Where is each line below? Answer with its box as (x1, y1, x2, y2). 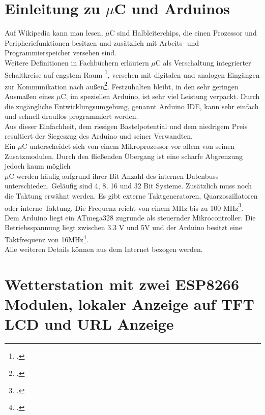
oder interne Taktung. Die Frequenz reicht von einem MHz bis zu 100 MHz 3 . (5, 201, 244, 213)
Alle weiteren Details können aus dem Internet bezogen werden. (5, 244, 203, 254)
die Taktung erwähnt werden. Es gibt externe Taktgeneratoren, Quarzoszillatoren (5, 190, 258, 201)
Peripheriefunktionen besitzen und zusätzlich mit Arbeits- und (5, 37, 199, 48)
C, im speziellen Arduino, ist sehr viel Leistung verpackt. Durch (61, 91, 260, 101)
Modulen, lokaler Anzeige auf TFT (5, 294, 254, 314)
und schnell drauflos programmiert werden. (5, 111, 138, 121)
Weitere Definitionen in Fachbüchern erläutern (5, 57, 149, 68)
